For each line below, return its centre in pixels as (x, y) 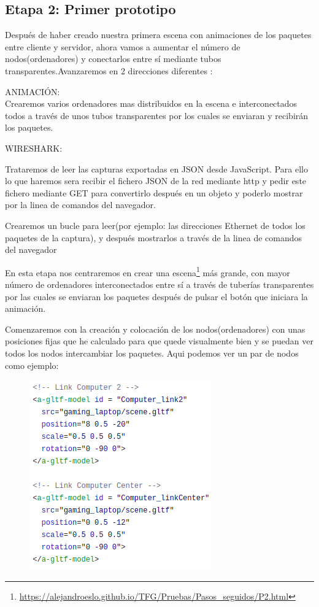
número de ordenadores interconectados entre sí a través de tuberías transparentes (159, 284)
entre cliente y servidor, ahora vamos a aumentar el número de (123, 46)
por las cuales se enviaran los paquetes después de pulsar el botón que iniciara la (156, 296)
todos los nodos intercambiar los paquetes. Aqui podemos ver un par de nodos (152, 353)
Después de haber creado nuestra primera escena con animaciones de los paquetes (158, 35)
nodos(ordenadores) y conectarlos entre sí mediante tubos (113, 59)
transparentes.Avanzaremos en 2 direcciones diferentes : (109, 70)
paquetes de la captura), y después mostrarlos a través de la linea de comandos (154, 237)
